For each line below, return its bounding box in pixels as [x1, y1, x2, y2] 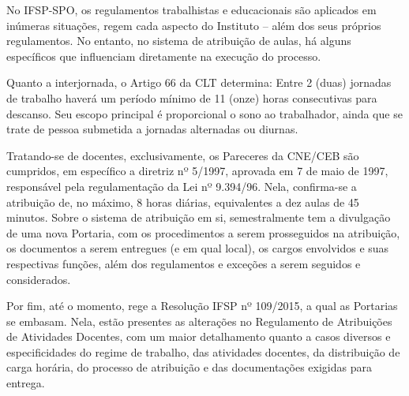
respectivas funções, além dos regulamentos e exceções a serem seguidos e [6, 255, 361, 271]
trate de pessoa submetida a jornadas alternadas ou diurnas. [6, 121, 298, 137]
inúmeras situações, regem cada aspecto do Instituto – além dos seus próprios [6, 17, 381, 33]
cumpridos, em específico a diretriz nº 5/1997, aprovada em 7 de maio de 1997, [6, 163, 388, 179]
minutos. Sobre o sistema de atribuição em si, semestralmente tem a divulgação [6, 209, 391, 226]
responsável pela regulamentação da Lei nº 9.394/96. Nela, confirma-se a [6, 177, 357, 194]
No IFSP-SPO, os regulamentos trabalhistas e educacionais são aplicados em [6, 2, 377, 17]
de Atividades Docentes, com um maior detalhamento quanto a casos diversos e [6, 328, 391, 345]
